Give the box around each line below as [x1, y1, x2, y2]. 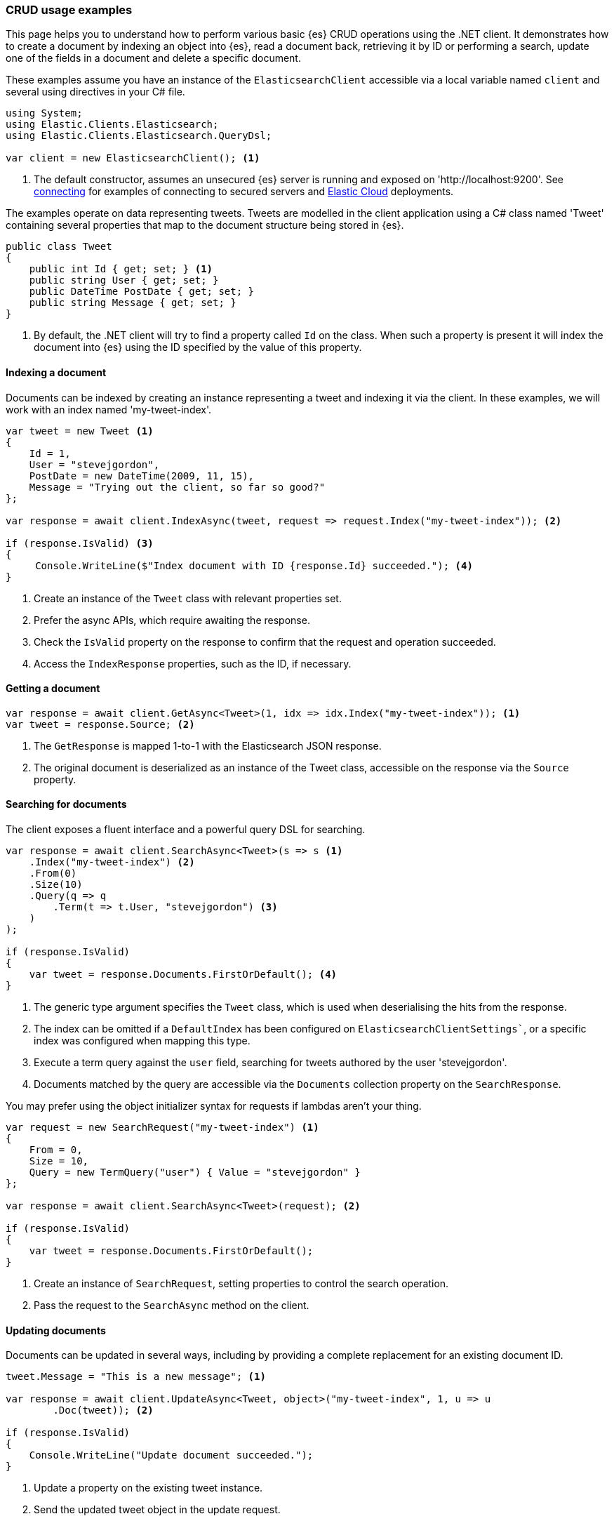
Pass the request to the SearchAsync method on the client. [34, 1299, 309, 1312]
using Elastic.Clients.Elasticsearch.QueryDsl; [6, 130, 272, 142]
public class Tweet [6, 241, 112, 253]
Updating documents [6, 1324, 106, 1336]
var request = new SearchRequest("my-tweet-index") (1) [6, 1122, 319, 1134]
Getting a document [6, 682, 100, 695]
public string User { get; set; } [29, 274, 219, 286]
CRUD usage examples [6, 3, 133, 17]
